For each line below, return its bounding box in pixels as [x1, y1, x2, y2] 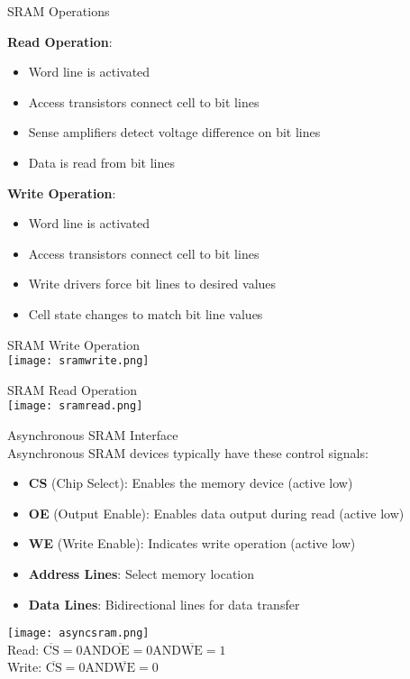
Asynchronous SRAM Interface [7, 426, 178, 445]
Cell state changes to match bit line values [28, 304, 263, 323]
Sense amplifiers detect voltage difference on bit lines [28, 123, 321, 142]
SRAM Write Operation [7, 335, 140, 353]
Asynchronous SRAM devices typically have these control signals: [7, 443, 369, 462]
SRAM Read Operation [7, 380, 137, 399]
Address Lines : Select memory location [28, 564, 255, 583]
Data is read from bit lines [28, 152, 176, 171]
